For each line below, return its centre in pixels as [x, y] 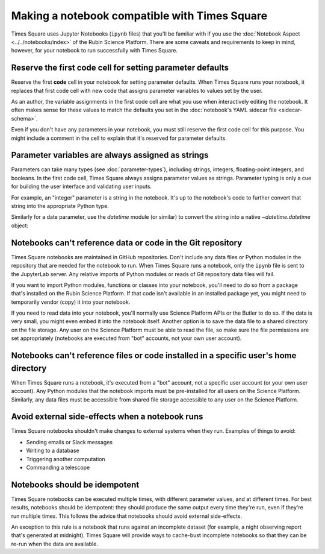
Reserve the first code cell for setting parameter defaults [120, 68]
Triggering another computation [66, 459]
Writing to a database [53, 451]
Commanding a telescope [58, 467]
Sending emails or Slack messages [70, 442]
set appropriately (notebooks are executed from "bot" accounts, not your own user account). [126, 338]
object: [20, 225]
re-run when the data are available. [55, 544]
